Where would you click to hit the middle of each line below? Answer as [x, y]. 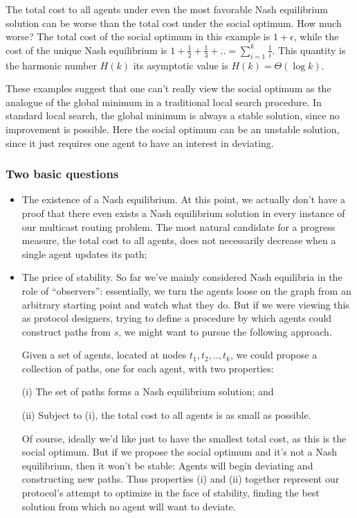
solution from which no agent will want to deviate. [129, 506]
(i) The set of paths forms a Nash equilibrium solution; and [148, 391]
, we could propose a [274, 355]
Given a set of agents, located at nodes [104, 355]
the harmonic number [51, 65]
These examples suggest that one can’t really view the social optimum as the [168, 88]
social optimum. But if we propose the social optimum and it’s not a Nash [180, 452]
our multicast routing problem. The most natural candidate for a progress [178, 226]
